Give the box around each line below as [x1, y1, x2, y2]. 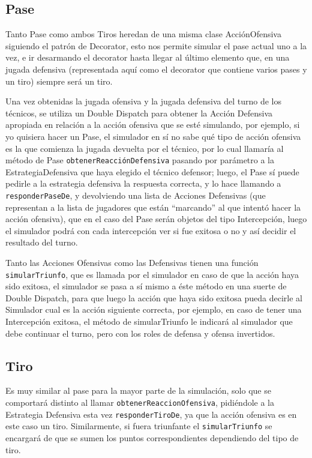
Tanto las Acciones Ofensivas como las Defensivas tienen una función [5, 256, 259, 269]
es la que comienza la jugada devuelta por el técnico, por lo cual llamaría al [5, 142, 284, 154]
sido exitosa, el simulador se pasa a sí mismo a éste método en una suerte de [5, 280, 287, 292]
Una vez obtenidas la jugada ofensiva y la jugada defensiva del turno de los [5, 95, 282, 107]
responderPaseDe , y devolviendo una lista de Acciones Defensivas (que [5, 188, 266, 201]
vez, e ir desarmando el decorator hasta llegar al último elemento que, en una [5, 51, 290, 64]
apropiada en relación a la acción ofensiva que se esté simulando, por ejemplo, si [5, 118, 300, 131]
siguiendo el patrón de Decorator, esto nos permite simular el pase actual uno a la [5, 39, 307, 52]
